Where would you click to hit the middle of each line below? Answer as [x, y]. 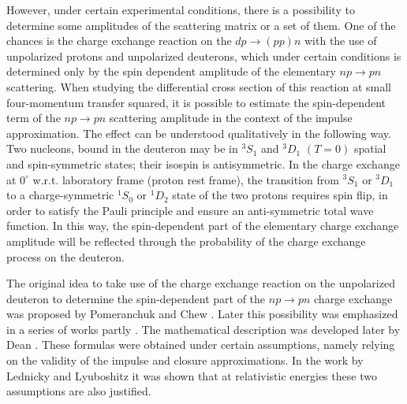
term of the [34, 118]
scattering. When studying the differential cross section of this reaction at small [199, 86]
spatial [370, 148]
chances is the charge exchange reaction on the [119, 41]
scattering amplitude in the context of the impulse [231, 118]
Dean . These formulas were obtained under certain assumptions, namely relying [201, 345]
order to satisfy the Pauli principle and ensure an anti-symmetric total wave [190, 210]
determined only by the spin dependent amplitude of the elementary [171, 71]
